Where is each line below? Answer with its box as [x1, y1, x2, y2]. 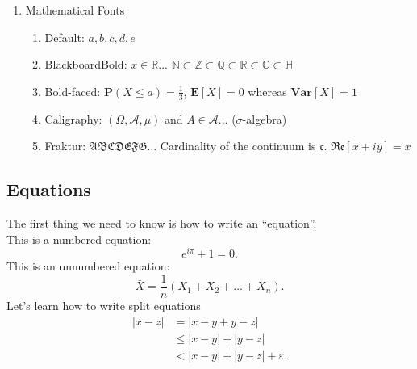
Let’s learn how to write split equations [6, 296, 201, 313]
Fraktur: [44, 137, 86, 154]
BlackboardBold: [44, 56, 127, 73]
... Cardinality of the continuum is [147, 137, 316, 154]
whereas [248, 82, 287, 99]
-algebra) [242, 110, 287, 127]
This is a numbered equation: [6, 230, 152, 247]
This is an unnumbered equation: [6, 258, 170, 275]
